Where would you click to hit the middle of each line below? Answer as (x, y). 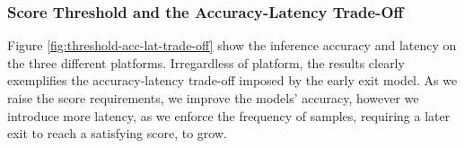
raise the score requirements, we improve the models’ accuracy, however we (213, 98)
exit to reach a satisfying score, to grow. (117, 133)
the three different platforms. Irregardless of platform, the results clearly (206, 62)
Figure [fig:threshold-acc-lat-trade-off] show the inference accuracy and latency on (232, 45)
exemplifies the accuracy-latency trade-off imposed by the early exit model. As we (232, 80)
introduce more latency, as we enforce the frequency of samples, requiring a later (229, 115)
